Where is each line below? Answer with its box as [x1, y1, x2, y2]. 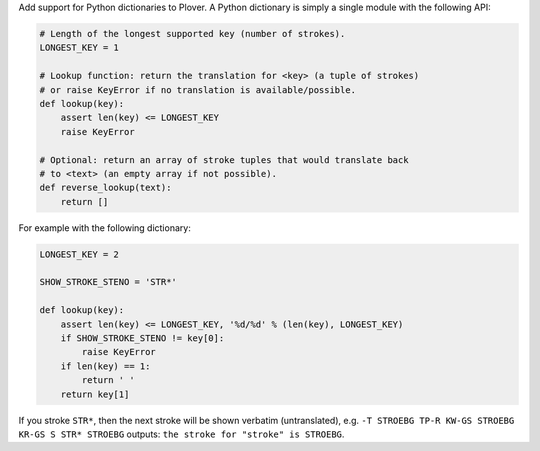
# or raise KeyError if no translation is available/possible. [39, 84, 357, 95]
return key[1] [60, 388, 130, 400]
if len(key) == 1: [60, 360, 151, 372]
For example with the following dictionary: [18, 221, 192, 234]
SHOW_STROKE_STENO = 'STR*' [39, 276, 177, 288]
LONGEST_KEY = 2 [39, 248, 120, 260]
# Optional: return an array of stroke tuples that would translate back [39, 154, 409, 165]
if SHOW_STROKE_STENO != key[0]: [60, 332, 225, 344]
